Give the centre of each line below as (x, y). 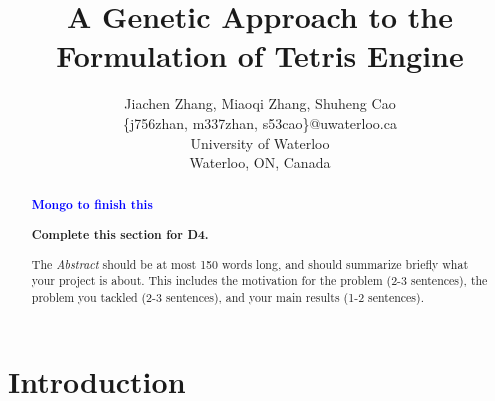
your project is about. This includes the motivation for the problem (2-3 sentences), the (259, 280)
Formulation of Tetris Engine (260, 55)
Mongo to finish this (92, 205)
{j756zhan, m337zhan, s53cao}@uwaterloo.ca (260, 122)
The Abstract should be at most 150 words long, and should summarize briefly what (250, 263)
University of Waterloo (260, 142)
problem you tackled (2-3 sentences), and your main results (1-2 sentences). (227, 296)
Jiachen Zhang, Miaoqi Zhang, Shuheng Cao (260, 103)
